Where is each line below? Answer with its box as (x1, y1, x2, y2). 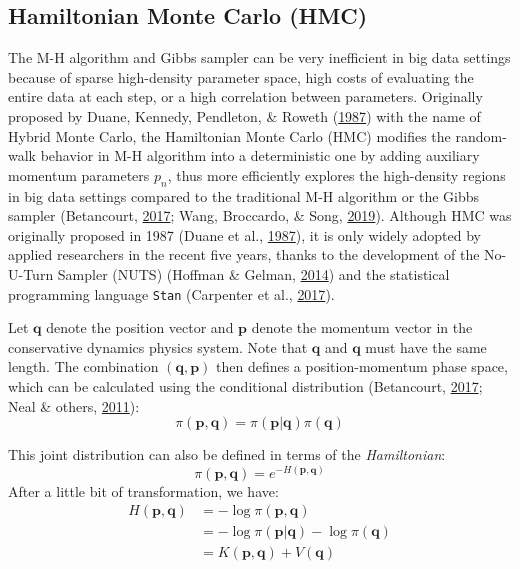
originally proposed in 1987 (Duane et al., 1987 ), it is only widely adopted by (8, 224, 481, 245)
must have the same (365, 336, 487, 357)
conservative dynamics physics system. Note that (8, 336, 308, 357)
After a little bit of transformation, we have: (8, 480, 279, 501)
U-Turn (8, 263, 54, 284)
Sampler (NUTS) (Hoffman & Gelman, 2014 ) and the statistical (57, 263, 450, 284)
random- (455, 125, 507, 146)
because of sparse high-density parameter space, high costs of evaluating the (8, 66, 474, 87)
